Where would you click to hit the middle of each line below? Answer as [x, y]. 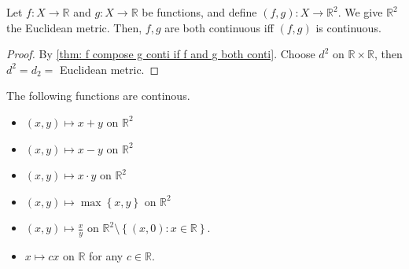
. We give [360, 12]
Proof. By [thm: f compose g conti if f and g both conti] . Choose [161, 54]
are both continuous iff [219, 27]
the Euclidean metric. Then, [74, 27]
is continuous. [348, 27]
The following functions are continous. [98, 96]
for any [106, 256]
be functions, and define [199, 12]
